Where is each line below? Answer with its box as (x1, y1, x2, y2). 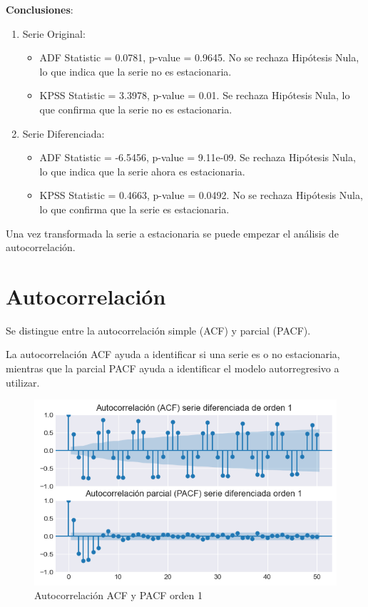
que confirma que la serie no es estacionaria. (39, 101, 232, 116)
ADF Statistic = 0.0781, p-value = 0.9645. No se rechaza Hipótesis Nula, (39, 50, 359, 65)
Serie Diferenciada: (22, 126, 105, 141)
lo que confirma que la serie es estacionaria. (39, 201, 230, 216)
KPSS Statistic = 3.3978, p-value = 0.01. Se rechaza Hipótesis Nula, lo (39, 88, 350, 103)
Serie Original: (22, 26, 86, 41)
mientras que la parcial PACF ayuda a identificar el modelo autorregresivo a (6, 361, 339, 376)
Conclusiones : (6, 2, 73, 16)
